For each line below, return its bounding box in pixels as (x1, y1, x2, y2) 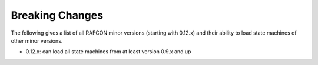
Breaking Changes (11, 9, 103, 22)
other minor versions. (11, 37, 63, 44)
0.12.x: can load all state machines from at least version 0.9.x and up (25, 48, 191, 55)
